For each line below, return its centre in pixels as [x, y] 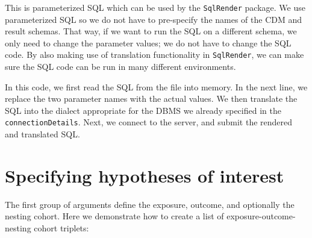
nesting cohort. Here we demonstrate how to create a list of [114, 216]
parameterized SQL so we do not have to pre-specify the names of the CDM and [154, 19]
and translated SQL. [42, 134]
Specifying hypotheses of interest [145, 175]
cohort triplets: [61, 228]
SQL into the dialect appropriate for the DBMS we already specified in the [143, 110]
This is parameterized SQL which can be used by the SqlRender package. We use [155, 7]
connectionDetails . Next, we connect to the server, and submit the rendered [149, 122]
